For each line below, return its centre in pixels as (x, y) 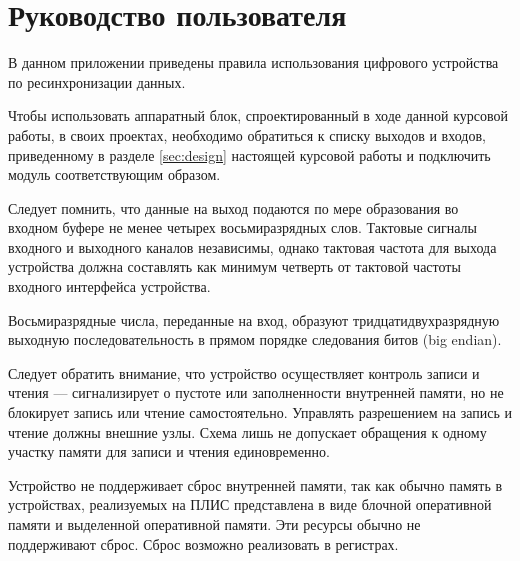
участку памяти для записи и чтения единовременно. (169, 451)
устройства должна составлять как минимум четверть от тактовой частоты (234, 266)
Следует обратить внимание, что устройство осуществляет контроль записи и (244, 372)
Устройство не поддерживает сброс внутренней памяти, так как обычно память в (255, 484)
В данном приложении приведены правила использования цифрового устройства (253, 62)
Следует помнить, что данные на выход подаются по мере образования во (233, 207)
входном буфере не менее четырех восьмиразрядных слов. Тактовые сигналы (243, 227)
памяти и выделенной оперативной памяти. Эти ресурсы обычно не (214, 524)
